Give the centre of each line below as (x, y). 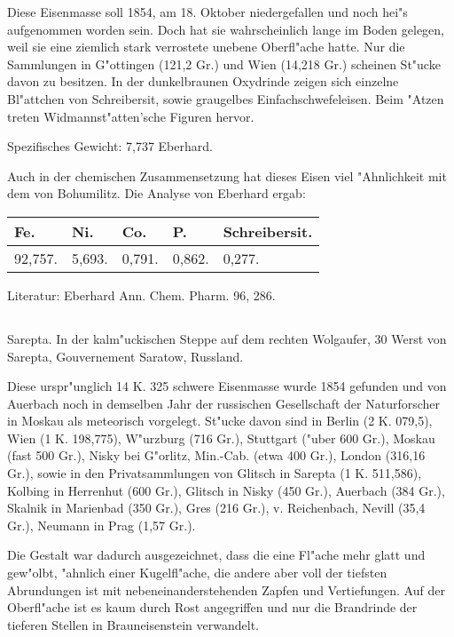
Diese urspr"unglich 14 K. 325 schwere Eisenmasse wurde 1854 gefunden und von (227, 386)
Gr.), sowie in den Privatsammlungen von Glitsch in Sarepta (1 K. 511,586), (215, 473)
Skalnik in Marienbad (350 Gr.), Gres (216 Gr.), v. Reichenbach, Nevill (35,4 (216, 508)
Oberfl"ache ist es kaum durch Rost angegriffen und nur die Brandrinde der (212, 607)
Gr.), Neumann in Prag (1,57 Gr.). (102, 525)
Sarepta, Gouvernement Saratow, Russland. (125, 356)
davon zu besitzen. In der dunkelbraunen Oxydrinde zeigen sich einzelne (203, 81)
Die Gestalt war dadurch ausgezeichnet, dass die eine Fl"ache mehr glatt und (216, 555)
